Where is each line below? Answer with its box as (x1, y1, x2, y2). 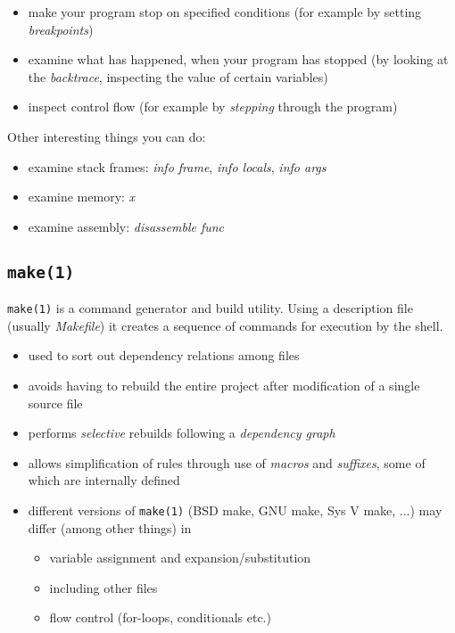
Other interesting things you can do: (7, 127, 206, 145)
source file (28, 393, 83, 412)
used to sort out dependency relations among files (28, 346, 300, 365)
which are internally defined (28, 471, 180, 489)
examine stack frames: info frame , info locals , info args (28, 157, 327, 176)
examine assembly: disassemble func (28, 217, 225, 235)
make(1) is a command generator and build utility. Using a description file (7, 299, 413, 317)
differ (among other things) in (28, 518, 192, 537)
